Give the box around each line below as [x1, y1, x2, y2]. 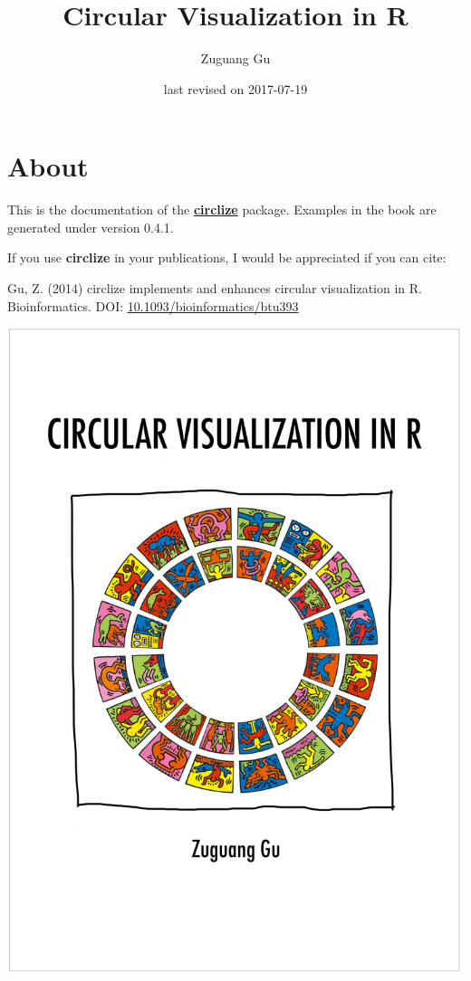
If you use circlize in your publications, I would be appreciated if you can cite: [7, 248, 447, 267]
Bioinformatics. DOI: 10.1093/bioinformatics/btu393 [7, 296, 299, 315]
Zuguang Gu [200, 49, 271, 68]
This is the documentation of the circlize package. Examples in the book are [7, 200, 437, 219]
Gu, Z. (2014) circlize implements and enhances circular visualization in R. [7, 279, 422, 298]
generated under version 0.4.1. [7, 217, 174, 236]
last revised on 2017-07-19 [163, 79, 308, 98]
